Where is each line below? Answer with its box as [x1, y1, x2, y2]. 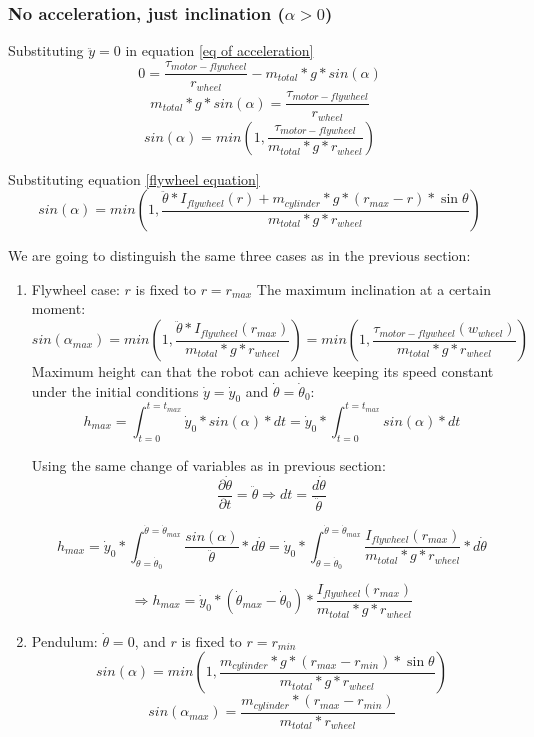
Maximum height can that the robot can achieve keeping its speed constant [31, 361, 494, 382]
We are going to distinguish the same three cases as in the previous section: [8, 245, 471, 266]
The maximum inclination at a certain [256, 278, 491, 299]
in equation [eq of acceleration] [125, 40, 314, 61]
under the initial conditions [31, 380, 199, 401]
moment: [31, 298, 86, 319]
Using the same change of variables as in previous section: [31, 454, 386, 475]
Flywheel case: [31, 278, 120, 299]
